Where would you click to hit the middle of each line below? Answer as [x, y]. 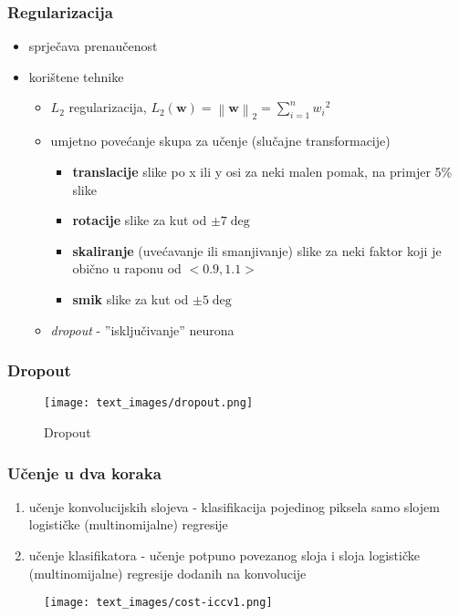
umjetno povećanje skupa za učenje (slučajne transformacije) [220, 141]
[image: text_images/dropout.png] [149, 403]
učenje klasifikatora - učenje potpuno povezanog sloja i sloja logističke [224, 555]
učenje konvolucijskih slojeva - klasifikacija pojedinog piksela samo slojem [234, 506]
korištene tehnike [76, 76]
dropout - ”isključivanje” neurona [142, 329]
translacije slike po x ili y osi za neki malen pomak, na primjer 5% [262, 172]
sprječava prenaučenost [93, 46]
